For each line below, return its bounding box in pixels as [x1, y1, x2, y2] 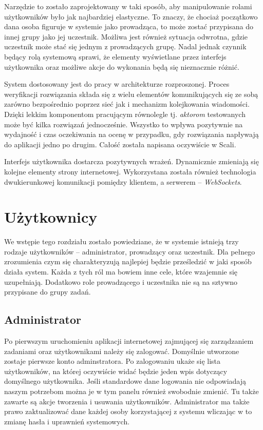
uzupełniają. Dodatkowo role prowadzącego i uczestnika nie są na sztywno [4, 276, 237, 287]
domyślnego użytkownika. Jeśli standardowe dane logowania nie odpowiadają [4, 376, 247, 386]
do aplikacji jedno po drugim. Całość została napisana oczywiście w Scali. [4, 139, 236, 149]
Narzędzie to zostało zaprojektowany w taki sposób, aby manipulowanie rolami [4, 1, 252, 11]
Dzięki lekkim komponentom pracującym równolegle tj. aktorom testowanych [4, 108, 246, 119]
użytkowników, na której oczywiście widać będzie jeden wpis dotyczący [4, 365, 228, 376]
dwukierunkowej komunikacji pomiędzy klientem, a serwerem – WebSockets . [4, 176, 242, 187]
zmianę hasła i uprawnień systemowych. [4, 416, 130, 426]
